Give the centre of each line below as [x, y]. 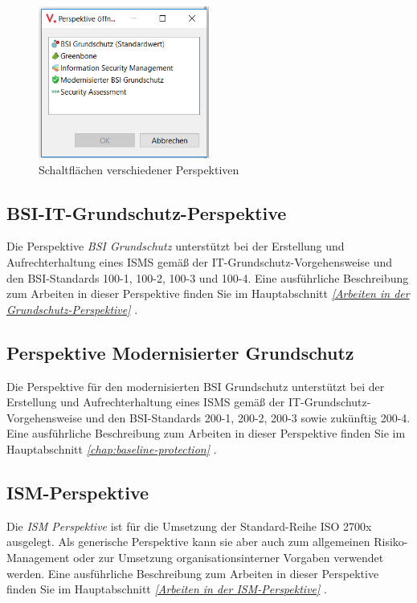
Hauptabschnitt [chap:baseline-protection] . [112, 449]
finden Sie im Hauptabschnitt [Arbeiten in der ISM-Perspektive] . [167, 589]
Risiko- [391, 542]
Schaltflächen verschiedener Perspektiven [139, 169]
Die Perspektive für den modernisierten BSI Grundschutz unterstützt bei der [196, 386]
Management [38, 557]
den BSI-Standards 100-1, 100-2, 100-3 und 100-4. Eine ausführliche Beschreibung [208, 277]
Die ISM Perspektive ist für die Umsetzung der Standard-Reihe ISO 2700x [189, 526]
